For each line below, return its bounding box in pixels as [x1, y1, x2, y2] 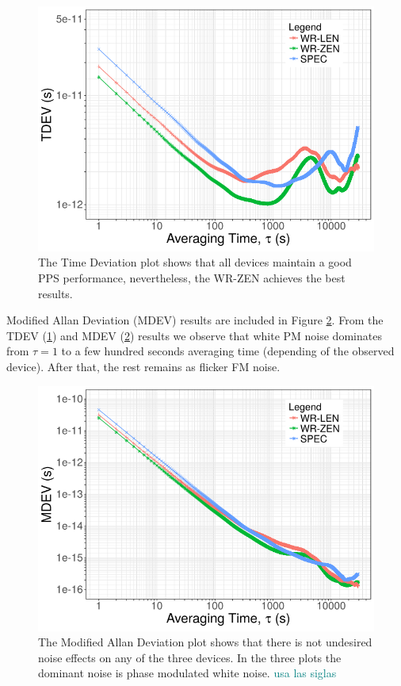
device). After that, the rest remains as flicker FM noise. [6, 358, 281, 375]
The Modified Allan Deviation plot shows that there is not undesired [38, 634, 372, 650]
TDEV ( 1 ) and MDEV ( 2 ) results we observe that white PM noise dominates [6, 327, 382, 343]
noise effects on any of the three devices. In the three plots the [38, 649, 342, 665]
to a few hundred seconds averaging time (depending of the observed [61, 343, 395, 359]
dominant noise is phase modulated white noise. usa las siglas [38, 665, 337, 681]
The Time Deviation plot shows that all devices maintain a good [38, 254, 352, 270]
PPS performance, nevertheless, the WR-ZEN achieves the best [38, 270, 346, 286]
